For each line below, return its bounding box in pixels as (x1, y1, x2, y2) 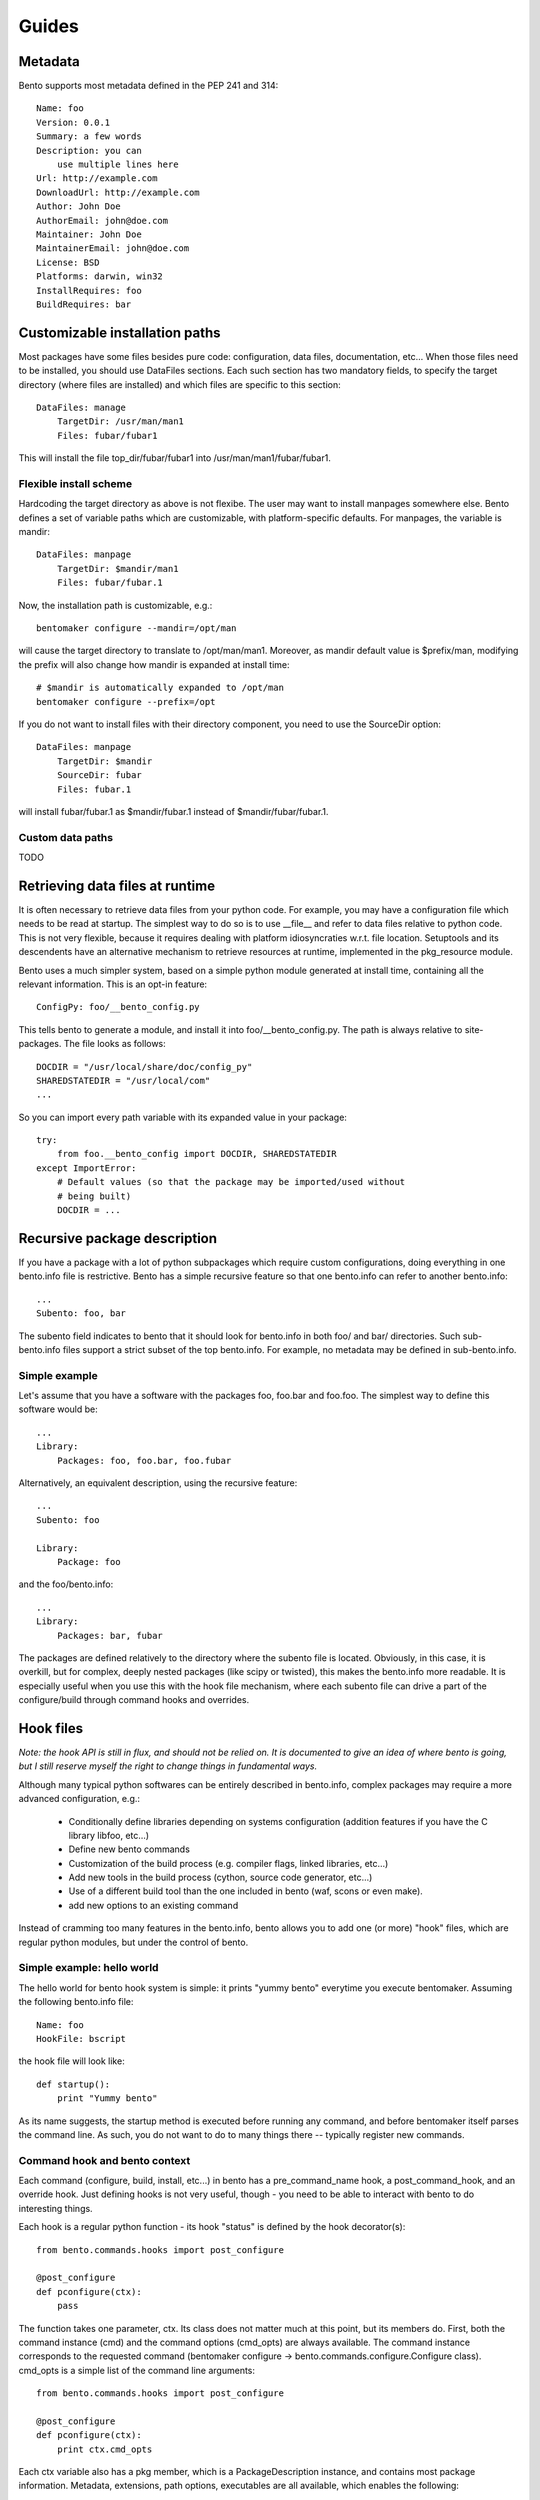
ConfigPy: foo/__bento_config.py (36, 1001, 200, 1013)
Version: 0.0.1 (36, 116, 111, 128)
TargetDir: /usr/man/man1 (56, 416, 185, 427)
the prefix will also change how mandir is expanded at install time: (18, 658, 290, 670)
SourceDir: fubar (56, 770, 142, 781)
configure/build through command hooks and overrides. (18, 1694, 250, 1706)
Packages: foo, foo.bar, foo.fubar (56, 1455, 232, 1466)
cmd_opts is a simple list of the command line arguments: (18, 2364, 255, 2376)
